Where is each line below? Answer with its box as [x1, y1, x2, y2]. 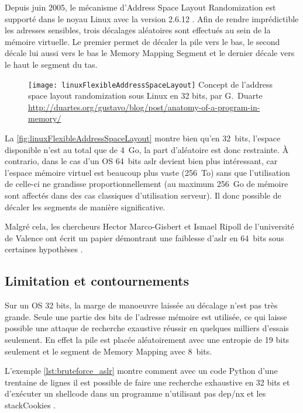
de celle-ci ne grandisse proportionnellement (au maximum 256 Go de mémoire [5, 178, 288, 190]
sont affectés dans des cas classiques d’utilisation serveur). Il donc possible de [5, 189, 281, 201]
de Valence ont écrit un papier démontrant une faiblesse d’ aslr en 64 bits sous [5, 231, 284, 244]
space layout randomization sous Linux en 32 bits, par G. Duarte [28, 89, 263, 102]
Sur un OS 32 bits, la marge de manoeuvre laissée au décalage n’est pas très [5, 299, 278, 311]
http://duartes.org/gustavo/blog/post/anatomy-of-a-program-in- [28, 100, 260, 113]
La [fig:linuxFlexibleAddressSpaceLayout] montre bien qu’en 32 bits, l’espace [5, 132, 281, 144]
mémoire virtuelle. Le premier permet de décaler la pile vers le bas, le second [5, 35, 280, 47]
